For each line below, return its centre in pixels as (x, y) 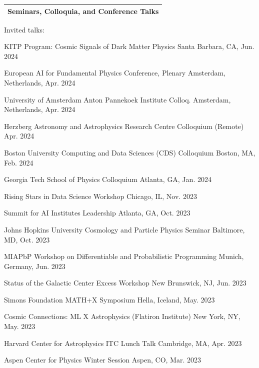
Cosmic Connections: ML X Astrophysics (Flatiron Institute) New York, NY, (122, 316)
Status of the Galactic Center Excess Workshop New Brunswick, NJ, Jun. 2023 (125, 283)
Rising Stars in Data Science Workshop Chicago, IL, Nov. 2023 (100, 196)
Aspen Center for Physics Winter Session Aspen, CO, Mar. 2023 (102, 360)
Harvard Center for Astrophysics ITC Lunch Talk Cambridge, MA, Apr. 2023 (123, 343)
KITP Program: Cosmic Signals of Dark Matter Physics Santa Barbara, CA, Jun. (129, 46)
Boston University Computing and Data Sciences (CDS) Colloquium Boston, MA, (130, 152)
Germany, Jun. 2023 (35, 266)
